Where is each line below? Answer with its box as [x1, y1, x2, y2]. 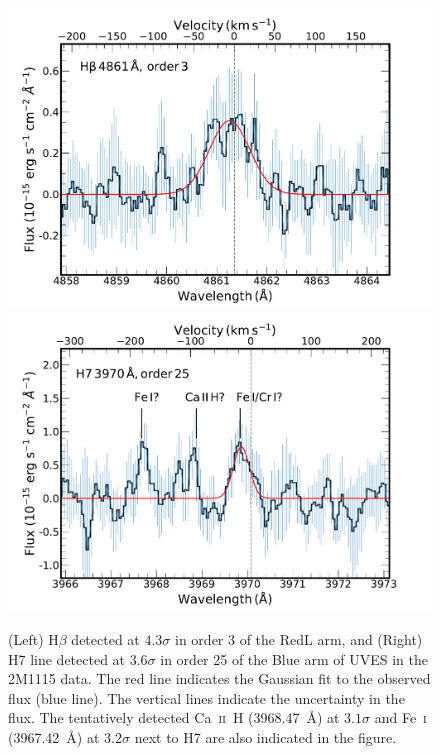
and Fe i [374, 707, 427, 728]
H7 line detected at [8, 648, 126, 669]
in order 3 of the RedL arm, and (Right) [175, 629, 423, 650]
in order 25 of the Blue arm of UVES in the [160, 648, 428, 669]
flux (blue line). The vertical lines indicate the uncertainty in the [8, 687, 405, 708]
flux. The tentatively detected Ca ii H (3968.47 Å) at [8, 707, 340, 728]
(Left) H [8, 629, 59, 650]
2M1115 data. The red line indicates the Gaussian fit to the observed [8, 668, 431, 689]
